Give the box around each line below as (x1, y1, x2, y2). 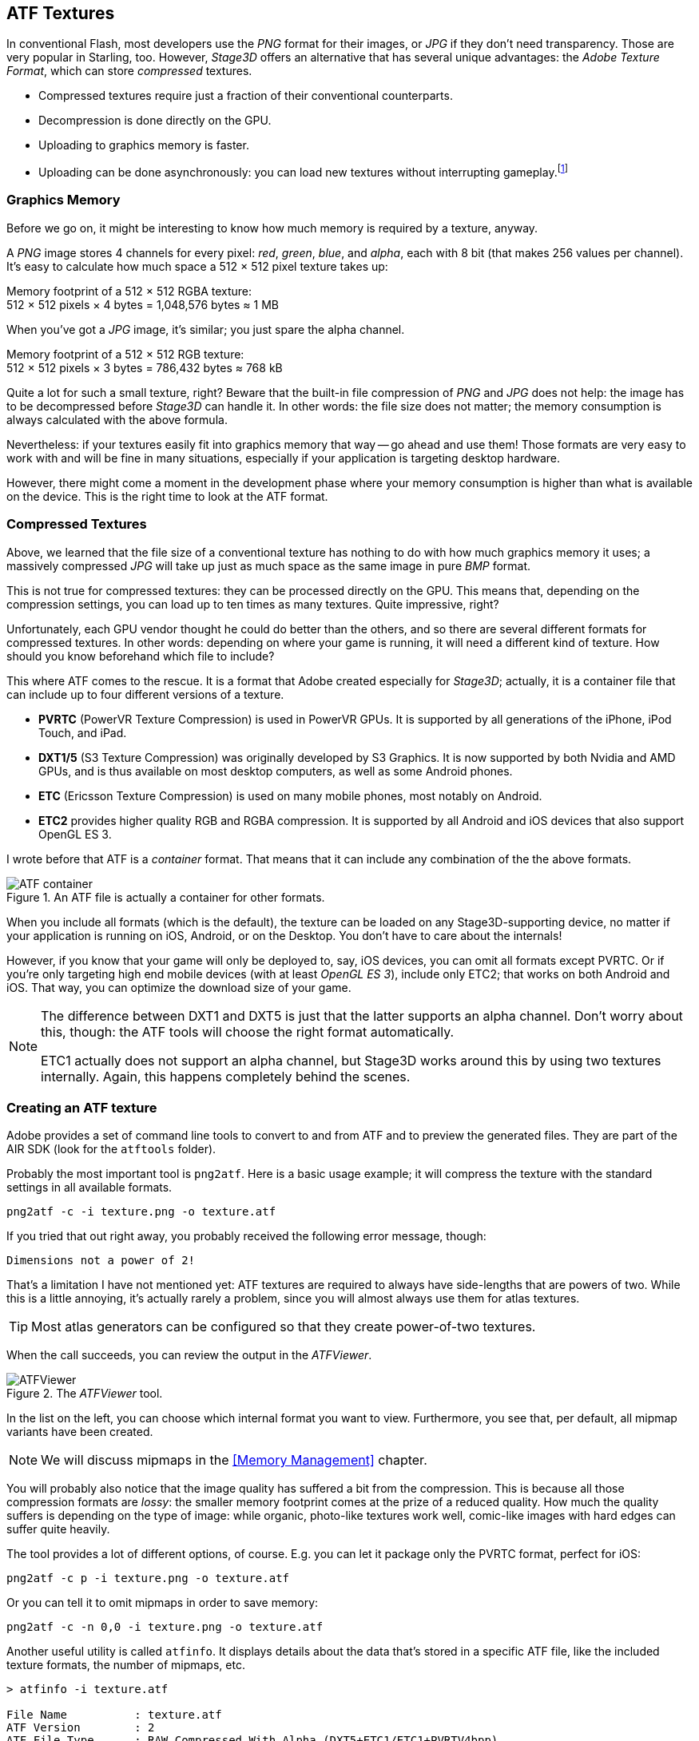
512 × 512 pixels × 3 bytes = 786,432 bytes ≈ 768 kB (6, 360, 283, 375)
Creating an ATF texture (6, 1099, 157, 1116)
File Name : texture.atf (6, 1708, 222, 1722)
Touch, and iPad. (38, 725, 127, 740)
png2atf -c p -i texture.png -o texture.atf (6, 1572, 290, 1585)
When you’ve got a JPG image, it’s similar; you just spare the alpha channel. (6, 322, 405, 336)
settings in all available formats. (6, 1180, 173, 1195)
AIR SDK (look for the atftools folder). (6, 1142, 216, 1156)
